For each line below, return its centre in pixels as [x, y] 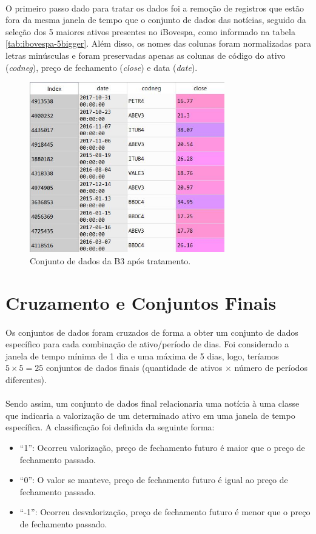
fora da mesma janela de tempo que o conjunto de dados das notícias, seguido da [156, 20]
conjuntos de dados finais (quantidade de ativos [134, 368]
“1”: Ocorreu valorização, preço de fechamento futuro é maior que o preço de [162, 447]
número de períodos [271, 368]
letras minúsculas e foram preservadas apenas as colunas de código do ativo [146, 55]
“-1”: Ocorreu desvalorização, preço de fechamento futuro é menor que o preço [165, 512]
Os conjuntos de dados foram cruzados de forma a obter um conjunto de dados [152, 332]
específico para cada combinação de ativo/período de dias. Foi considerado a [147, 344]
